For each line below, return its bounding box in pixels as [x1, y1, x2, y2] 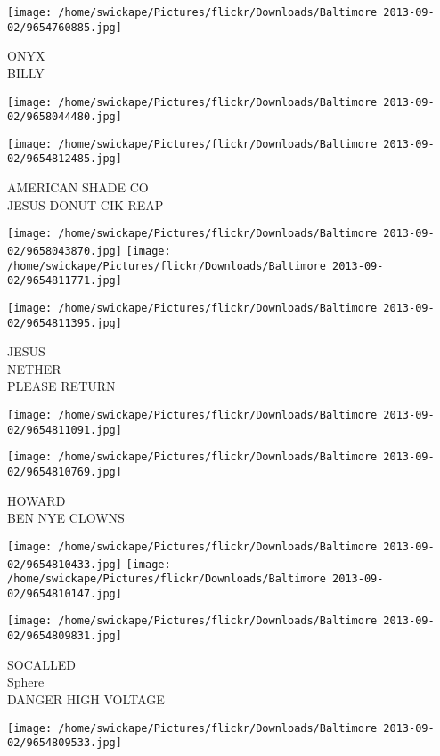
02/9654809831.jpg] [7, 630, 122, 643]
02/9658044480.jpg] [7, 110, 122, 124]
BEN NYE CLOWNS [7, 508, 125, 527]
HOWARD [7, 491, 66, 509]
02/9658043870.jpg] [7, 244, 122, 257]
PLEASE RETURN [7, 377, 116, 395]
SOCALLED [7, 654, 77, 673]
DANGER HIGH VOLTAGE [7, 689, 165, 708]
